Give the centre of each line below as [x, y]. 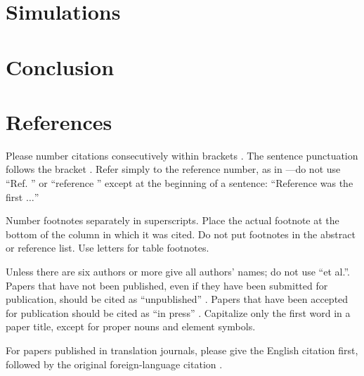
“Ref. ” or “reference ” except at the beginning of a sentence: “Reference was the [180, 183]
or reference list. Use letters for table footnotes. [108, 248]
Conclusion [60, 66]
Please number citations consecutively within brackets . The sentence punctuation [182, 155]
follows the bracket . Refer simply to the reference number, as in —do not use [173, 169]
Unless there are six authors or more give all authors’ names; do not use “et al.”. [178, 272]
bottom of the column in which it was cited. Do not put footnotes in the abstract [181, 234]
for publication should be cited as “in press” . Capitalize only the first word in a [178, 312]
